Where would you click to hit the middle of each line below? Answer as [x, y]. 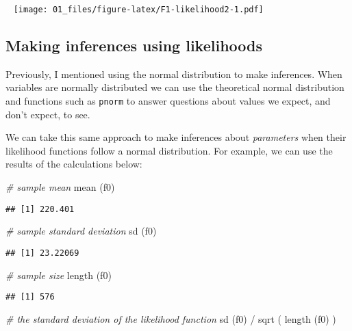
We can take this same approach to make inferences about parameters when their [176, 137]
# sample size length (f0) [59, 275]
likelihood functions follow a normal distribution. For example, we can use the [169, 150]
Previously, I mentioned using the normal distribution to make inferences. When [174, 74]
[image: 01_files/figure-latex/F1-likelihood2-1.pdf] [138, 10]
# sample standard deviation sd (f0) [81, 231]
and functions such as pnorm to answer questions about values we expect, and [168, 101]
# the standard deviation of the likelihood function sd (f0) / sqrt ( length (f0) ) [171, 318]
